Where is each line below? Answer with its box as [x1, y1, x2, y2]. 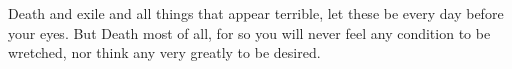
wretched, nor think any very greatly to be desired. [8, 42, 321, 63]
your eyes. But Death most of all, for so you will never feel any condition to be [8, 22, 491, 43]
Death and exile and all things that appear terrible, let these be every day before [8, 3, 504, 23]
